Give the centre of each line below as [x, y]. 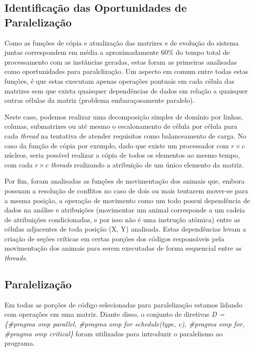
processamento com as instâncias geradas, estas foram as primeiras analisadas [121, 61]
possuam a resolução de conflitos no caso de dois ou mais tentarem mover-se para [127, 190]
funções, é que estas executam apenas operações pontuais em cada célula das [119, 81]
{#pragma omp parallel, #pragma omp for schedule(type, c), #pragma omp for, [125, 324]
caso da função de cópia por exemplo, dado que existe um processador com [117, 145]
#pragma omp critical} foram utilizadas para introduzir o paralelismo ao [114, 333]
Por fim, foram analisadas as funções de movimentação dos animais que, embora [125, 181]
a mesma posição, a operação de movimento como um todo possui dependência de [127, 200]
